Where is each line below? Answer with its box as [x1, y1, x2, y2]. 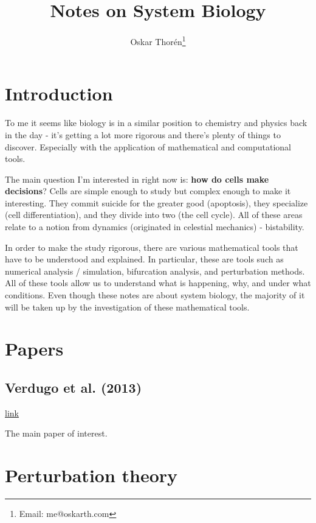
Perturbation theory [5, 463, 178, 488]
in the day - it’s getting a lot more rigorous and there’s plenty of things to [5, 128, 281, 141]
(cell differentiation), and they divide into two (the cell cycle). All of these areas [5, 208, 303, 221]
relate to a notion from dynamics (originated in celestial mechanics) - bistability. [5, 220, 304, 233]
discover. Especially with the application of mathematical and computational [5, 140, 291, 153]
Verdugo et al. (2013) [5, 377, 142, 396]
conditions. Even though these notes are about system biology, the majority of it [5, 289, 305, 301]
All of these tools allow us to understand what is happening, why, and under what [5, 276, 311, 289]
